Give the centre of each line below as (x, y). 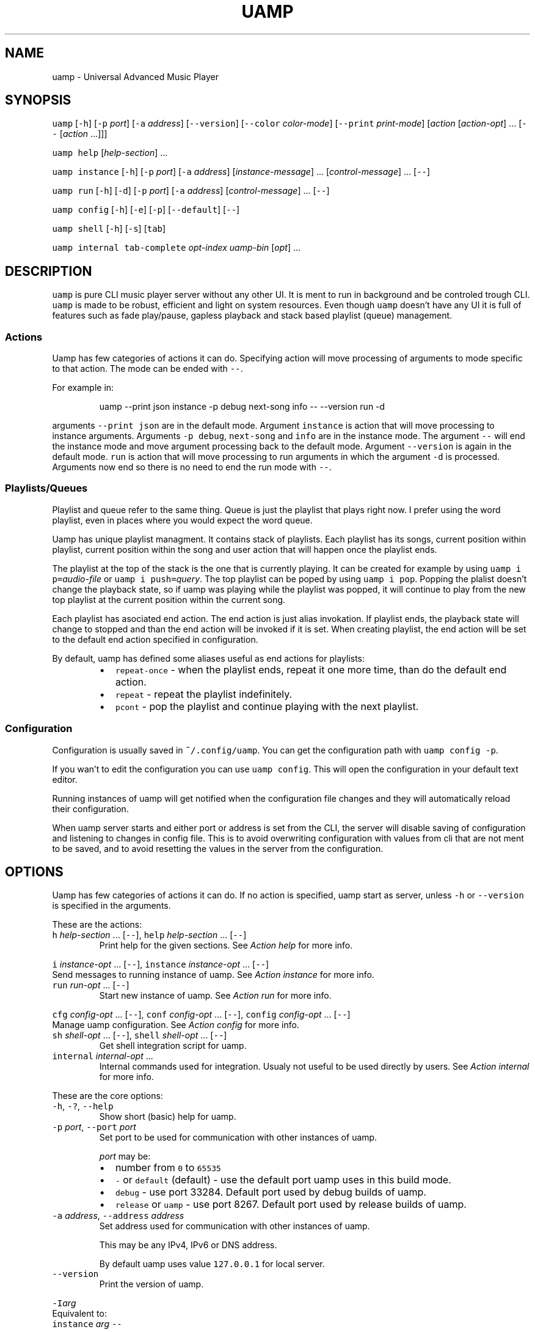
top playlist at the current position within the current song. (169, 599)
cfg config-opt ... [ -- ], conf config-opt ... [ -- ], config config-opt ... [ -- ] (201, 1015)
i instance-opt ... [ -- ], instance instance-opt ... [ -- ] (161, 964)
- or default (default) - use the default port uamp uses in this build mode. (283, 1180)
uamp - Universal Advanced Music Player (135, 76)
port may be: (125, 1156)
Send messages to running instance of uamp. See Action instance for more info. (213, 975)
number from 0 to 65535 (168, 1168)
